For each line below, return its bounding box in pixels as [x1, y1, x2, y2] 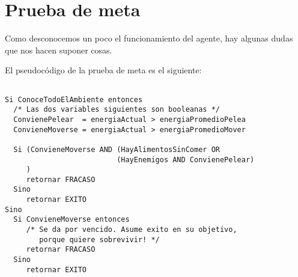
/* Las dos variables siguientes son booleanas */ [13, 105, 220, 114]
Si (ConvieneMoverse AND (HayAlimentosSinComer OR [13, 145, 220, 154]
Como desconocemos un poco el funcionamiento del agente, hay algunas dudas [5, 32, 293, 44]
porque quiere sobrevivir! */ [39, 235, 160, 244]
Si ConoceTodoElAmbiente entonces [5, 95, 143, 104]
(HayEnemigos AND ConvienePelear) [117, 155, 255, 164]
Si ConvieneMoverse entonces [13, 215, 130, 224]
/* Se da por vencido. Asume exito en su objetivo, [26, 225, 237, 234]
